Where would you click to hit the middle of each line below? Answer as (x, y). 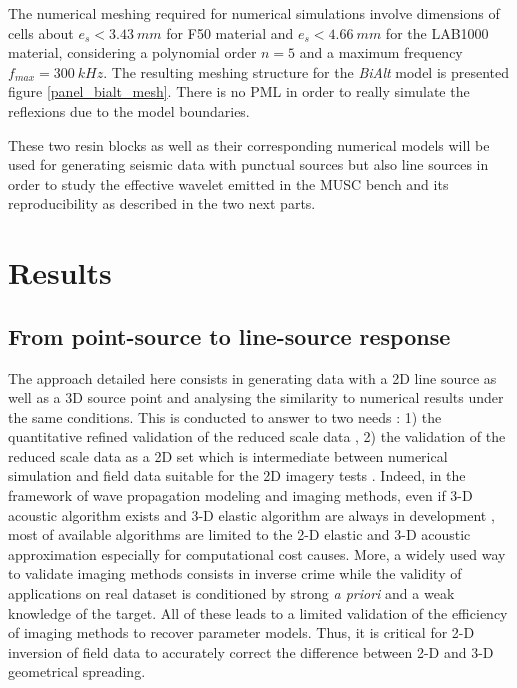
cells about (41, 32)
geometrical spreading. (77, 671)
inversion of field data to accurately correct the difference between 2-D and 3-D (251, 651)
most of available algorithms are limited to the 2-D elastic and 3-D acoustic (239, 534)
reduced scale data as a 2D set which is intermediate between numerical (228, 455)
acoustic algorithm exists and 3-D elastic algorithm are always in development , (251, 514)
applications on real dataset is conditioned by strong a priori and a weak (231, 593)
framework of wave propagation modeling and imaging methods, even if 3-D (240, 495)
